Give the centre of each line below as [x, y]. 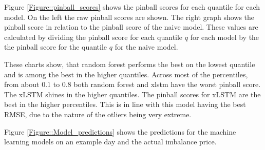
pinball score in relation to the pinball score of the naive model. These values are [131, 27]
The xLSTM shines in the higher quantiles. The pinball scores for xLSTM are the [132, 94]
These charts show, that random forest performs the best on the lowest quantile [130, 64]
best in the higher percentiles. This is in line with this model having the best [125, 104]
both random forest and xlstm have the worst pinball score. [167, 84]
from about [22, 84]
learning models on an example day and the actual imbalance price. [110, 142]
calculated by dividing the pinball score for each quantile [93, 37]
